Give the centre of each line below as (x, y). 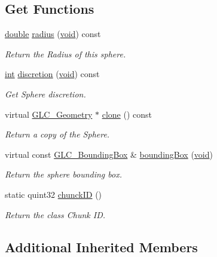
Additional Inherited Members (101, 247)
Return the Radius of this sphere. (65, 53)
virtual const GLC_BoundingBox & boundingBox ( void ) (109, 154)
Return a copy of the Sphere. (57, 134)
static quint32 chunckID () (54, 194)
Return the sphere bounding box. (63, 174)
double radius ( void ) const (53, 34)
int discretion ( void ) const (52, 74)
